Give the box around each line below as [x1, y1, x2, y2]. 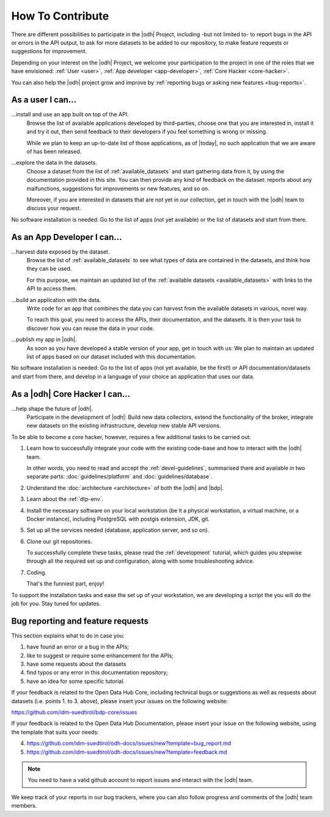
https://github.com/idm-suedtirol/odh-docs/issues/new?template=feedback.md [26, 748, 227, 756]
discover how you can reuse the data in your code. [26, 325, 155, 332]
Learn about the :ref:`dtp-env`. [26, 495, 104, 503]
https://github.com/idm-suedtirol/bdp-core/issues [11, 709, 137, 716]
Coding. [26, 568, 47, 576]
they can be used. [26, 265, 72, 273]
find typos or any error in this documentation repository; [26, 669, 168, 676]
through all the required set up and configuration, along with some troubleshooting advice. [26, 557, 255, 565]
